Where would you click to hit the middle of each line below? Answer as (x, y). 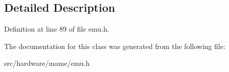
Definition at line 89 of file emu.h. (57, 29)
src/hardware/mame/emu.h (47, 63)
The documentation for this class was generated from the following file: (115, 46)
